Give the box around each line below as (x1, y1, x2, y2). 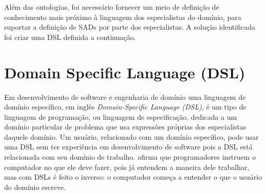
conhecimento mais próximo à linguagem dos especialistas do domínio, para (4, 11, 241, 22)
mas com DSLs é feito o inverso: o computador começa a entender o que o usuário (4, 171, 262, 182)
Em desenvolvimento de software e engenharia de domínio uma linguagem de (4, 91, 246, 102)
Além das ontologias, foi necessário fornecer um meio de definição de (4, 2, 219, 12)
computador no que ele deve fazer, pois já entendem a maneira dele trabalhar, (4, 161, 250, 172)
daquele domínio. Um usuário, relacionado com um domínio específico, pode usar (4, 131, 259, 142)
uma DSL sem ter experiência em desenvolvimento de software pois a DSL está (4, 141, 253, 152)
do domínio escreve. (4, 181, 66, 192)
